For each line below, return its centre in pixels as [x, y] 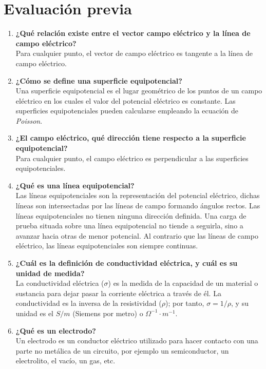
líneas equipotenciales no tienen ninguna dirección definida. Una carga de [131, 215]
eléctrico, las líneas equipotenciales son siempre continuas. [107, 246]
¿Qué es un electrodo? [56, 330]
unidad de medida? [50, 273]
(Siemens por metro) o [108, 313]
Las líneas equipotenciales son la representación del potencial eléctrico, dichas [138, 195]
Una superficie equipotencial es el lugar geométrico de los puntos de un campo [139, 91]
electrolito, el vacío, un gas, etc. [65, 361]
